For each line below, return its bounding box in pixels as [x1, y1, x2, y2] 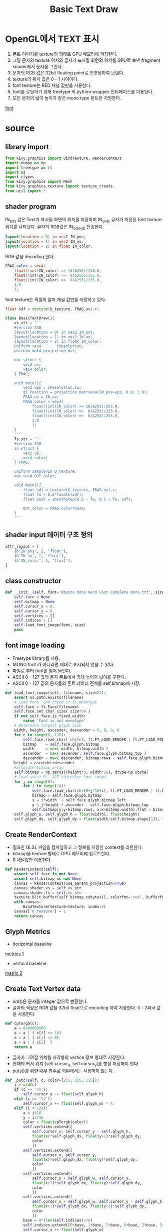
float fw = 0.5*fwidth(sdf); [23, 492, 84, 497]
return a [14, 1044, 32, 1050]
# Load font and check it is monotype [14, 699, 97, 704]
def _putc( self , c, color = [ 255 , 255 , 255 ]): [5, 1078, 99, 1083]
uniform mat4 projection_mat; [14, 348, 77, 354]
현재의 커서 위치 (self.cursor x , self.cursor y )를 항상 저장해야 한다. [12, 1060, 139, 1068]
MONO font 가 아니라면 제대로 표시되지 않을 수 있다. [12, 661, 114, 667]
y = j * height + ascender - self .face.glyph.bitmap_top [31, 802, 149, 807]
